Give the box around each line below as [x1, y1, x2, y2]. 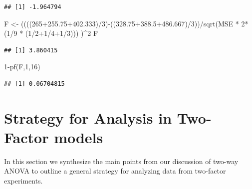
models [54, 127, 103, 147]
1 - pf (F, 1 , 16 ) [4, 61, 40, 72]
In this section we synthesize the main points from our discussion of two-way [4, 156, 239, 166]
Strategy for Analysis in [4, 107, 172, 128]
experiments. [4, 176, 43, 186]
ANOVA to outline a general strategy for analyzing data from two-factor [4, 166, 226, 176]
